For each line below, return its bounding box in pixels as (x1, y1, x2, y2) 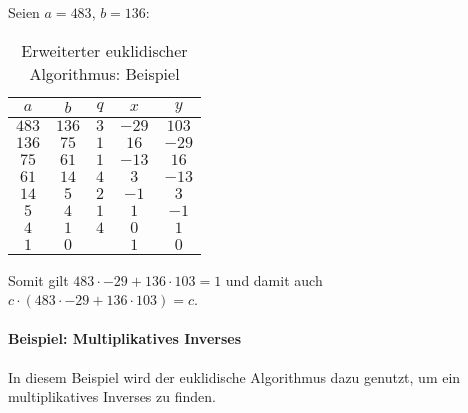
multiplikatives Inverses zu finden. (8, 386, 216, 407)
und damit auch (225, 269, 323, 290)
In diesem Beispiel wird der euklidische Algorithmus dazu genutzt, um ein (8, 366, 461, 387)
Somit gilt (8, 269, 69, 290)
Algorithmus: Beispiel (29, 61, 180, 85)
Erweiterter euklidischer (21, 38, 188, 62)
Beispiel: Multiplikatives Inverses (8, 328, 241, 349)
